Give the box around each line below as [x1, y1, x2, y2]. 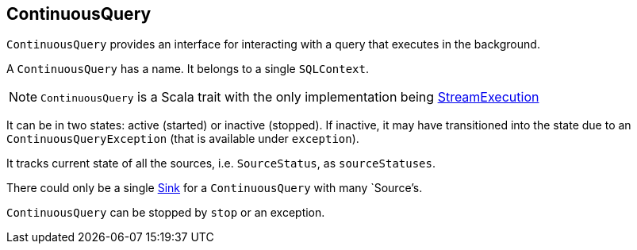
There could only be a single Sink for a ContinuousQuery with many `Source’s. [6, 181, 423, 195]
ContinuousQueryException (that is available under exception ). [6, 132, 359, 146]
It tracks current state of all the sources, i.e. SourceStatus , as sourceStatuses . [6, 156, 436, 171]
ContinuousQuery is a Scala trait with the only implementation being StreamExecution [40, 89, 539, 106]
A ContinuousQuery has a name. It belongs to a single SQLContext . [6, 62, 370, 76]
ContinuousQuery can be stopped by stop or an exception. [6, 206, 325, 220]
